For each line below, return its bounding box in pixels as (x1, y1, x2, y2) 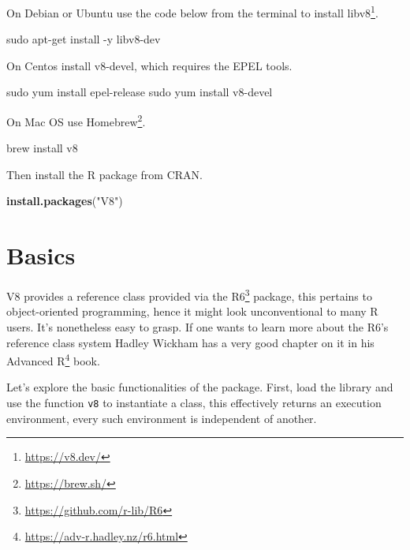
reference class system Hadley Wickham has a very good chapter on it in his (6, 334, 375, 350)
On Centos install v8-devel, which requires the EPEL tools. (6, 57, 293, 73)
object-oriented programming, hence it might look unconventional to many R (6, 303, 378, 320)
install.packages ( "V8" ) (6, 193, 123, 209)
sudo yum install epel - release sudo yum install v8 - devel (6, 84, 273, 100)
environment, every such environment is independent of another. (6, 410, 317, 426)
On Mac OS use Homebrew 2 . (6, 111, 146, 129)
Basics (6, 239, 76, 271)
